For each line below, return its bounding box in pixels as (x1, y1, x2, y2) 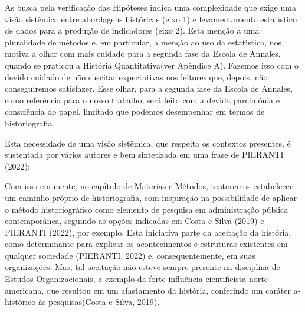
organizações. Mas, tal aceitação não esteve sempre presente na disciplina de (5, 261, 280, 273)
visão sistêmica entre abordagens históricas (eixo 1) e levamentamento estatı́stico (5, 12, 297, 25)
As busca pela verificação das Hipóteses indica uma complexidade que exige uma (5, 1, 296, 13)
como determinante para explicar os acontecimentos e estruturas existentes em (5, 238, 288, 250)
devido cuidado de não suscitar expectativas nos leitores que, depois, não (5, 70, 268, 83)
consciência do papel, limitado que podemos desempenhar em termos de (5, 105, 265, 118)
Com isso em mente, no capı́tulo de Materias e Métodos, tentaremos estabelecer (5, 180, 293, 192)
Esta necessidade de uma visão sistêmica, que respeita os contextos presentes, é (5, 136, 291, 149)
